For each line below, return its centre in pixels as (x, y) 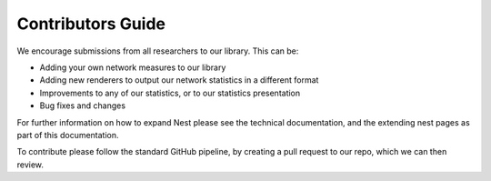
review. (30, 165)
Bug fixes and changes (83, 106)
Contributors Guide (91, 24)
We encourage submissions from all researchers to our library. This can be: (158, 51)
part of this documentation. (68, 135)
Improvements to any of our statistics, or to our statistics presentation (170, 93)
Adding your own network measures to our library (133, 67)
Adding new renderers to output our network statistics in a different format (179, 80)
